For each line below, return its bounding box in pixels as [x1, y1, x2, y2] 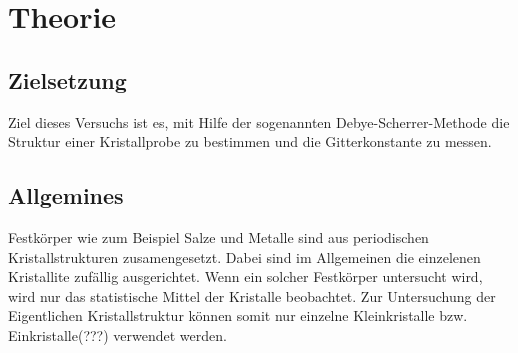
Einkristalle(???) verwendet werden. [8, 324, 227, 345]
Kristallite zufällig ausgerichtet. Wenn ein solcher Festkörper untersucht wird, [8, 266, 483, 287]
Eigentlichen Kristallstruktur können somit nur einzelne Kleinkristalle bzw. [8, 305, 468, 326]
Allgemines [8, 180, 124, 211]
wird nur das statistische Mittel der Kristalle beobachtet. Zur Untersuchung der [8, 285, 496, 306]
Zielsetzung [8, 64, 127, 95]
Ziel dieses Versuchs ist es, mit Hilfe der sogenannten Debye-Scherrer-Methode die [8, 111, 510, 132]
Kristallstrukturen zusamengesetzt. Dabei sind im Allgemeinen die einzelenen [8, 246, 481, 267]
